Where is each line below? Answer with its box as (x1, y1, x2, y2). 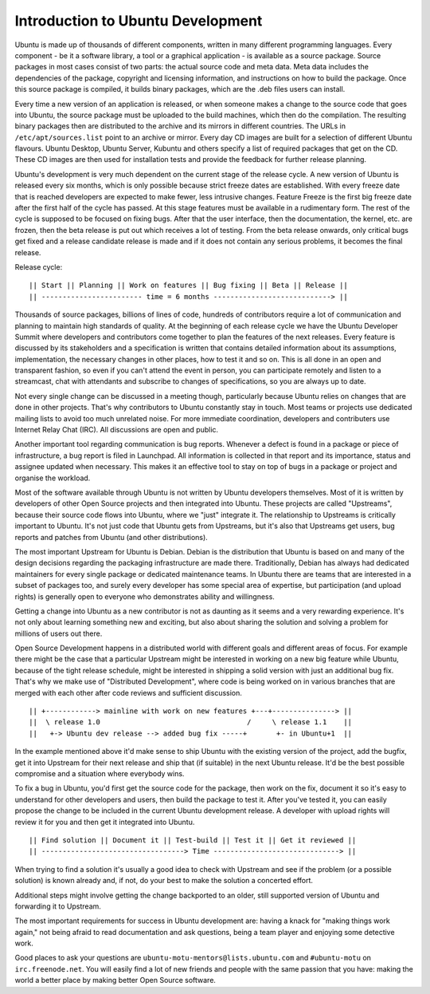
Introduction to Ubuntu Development (14, 12, 263, 30)
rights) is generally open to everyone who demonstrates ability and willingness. (14, 591, 275, 602)
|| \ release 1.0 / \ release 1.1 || (29, 718, 353, 727)
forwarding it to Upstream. (14, 901, 101, 911)
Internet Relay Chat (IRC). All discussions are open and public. (14, 425, 219, 435)
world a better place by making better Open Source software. (14, 976, 217, 985)
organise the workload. (14, 473, 91, 483)
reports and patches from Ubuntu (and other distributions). (14, 532, 209, 542)
